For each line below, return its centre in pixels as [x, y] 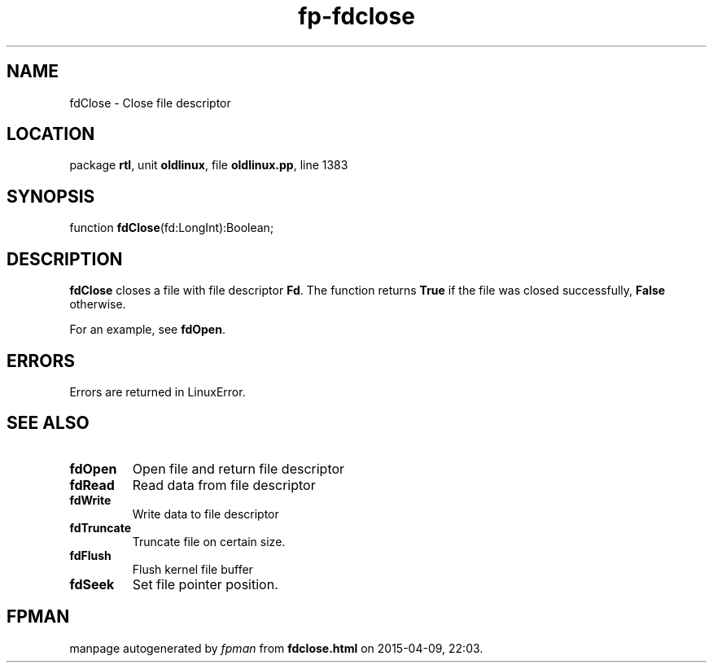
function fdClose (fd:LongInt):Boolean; [172, 228]
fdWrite [90, 500]
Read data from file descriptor [224, 485]
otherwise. [98, 304]
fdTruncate [101, 527]
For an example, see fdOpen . [147, 330]
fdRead [92, 485]
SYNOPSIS [51, 196]
